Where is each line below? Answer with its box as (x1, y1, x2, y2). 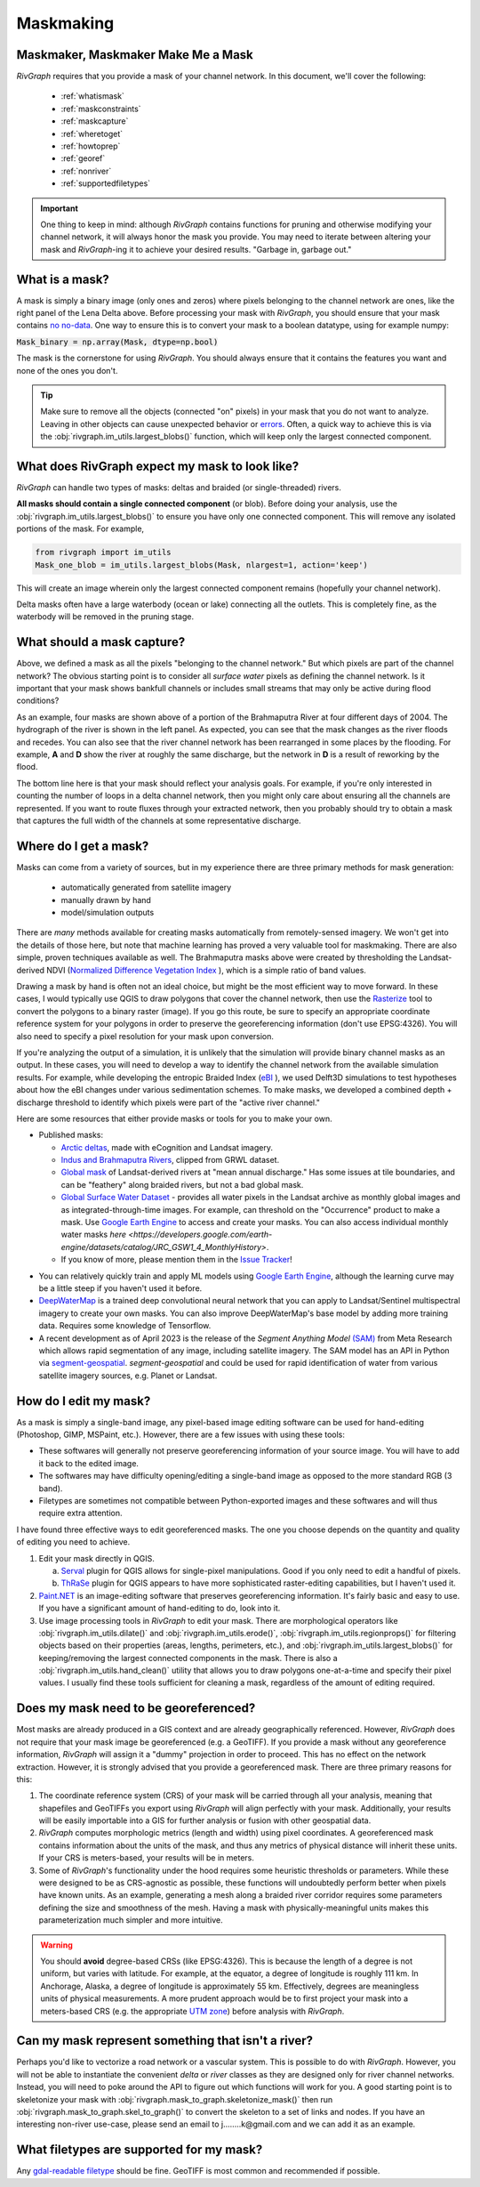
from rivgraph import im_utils (35, 547, 172, 558)
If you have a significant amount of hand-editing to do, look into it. (38, 1602, 281, 1614)
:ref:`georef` (60, 153, 106, 164)
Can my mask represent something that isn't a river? (16, 2033, 314, 2048)
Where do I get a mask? (16, 838, 149, 853)
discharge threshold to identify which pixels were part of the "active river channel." (16, 1097, 320, 1108)
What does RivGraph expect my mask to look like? (16, 458, 300, 473)
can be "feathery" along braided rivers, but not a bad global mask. (60, 1179, 304, 1190)
